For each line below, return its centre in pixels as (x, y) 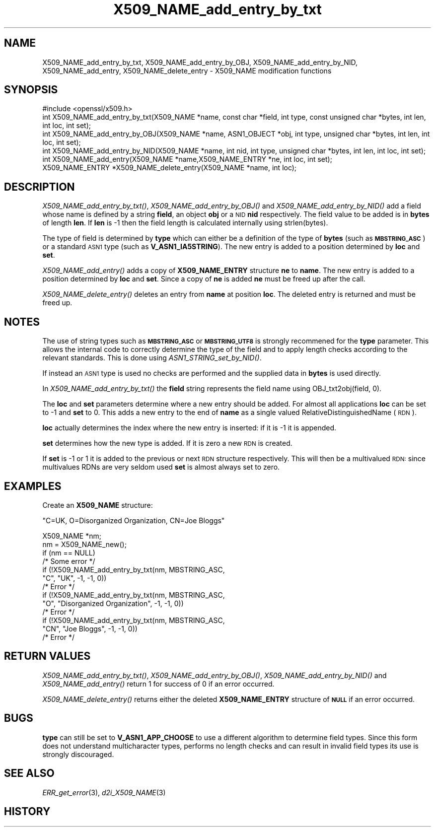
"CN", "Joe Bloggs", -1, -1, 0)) (90, 628)
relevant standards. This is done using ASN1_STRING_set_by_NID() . (152, 358)
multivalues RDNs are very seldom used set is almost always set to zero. (161, 467)
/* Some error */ (69, 561)
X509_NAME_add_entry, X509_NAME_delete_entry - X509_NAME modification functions (187, 70)
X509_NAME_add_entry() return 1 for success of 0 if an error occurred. (158, 684)
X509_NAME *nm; (72, 536)
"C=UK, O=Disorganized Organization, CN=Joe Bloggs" (134, 520)
